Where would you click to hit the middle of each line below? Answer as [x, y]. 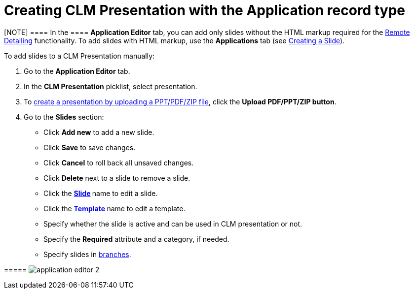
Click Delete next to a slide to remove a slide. [117, 178]
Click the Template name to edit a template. [114, 208]
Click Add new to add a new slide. [99, 132]
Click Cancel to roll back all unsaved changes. [119, 163]
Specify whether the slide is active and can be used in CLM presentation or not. [173, 224]
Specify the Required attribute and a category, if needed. [136, 239]
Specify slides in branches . [87, 254]
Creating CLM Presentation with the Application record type [205, 10]
